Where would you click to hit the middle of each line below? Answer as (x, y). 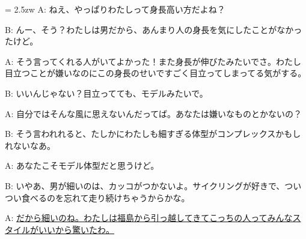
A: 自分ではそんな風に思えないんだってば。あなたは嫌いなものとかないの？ (154, 113)
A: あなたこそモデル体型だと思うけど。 (82, 165)
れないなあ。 (30, 145)
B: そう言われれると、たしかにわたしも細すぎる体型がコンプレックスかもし (153, 134)
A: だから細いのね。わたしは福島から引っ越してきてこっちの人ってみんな (149, 218)
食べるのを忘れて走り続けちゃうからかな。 (106, 197)
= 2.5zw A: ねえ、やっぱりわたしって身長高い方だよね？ (115, 9)
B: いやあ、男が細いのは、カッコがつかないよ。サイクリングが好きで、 (145, 185)
